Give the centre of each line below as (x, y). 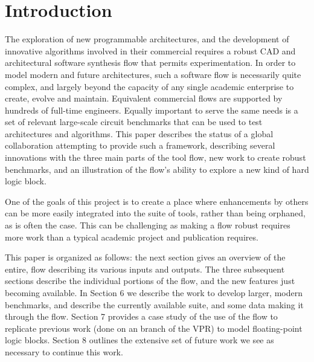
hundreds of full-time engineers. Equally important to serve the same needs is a (152, 110)
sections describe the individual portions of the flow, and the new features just (150, 281)
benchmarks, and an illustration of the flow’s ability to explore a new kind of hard (157, 169)
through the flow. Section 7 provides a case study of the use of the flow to (141, 316)
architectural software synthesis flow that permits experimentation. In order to (150, 63)
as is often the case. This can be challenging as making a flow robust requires (148, 225)
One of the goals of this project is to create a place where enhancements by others (157, 201)
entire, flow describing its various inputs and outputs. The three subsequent (145, 269)
